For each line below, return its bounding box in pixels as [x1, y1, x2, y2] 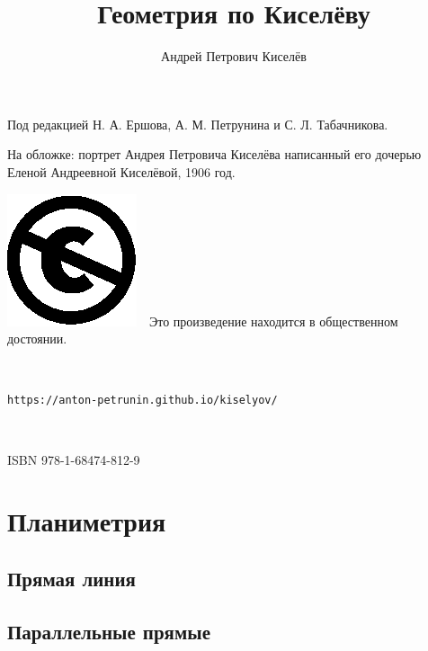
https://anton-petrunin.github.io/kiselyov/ [7, 394, 278, 407]
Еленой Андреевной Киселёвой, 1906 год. [7, 162, 236, 181]
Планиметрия [7, 503, 166, 540]
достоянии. [7, 329, 67, 348]
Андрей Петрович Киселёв [161, 47, 307, 66]
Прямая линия [7, 564, 136, 592]
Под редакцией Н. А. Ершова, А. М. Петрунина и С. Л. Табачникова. [7, 114, 388, 133]
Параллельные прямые [7, 617, 210, 645]
